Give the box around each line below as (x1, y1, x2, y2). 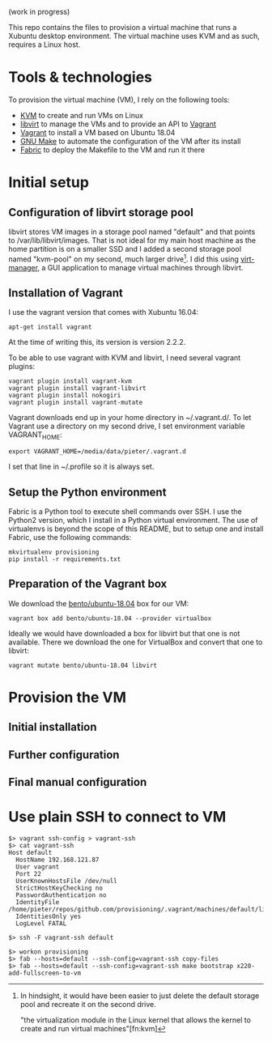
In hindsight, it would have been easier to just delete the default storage (19, 991, 260, 1001)
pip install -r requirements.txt (8, 555, 121, 563)
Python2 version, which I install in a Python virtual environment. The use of (8, 516, 258, 525)
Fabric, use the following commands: (8, 533, 132, 542)
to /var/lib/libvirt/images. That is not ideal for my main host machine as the (8, 235, 257, 245)
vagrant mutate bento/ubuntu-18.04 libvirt (8, 661, 158, 669)
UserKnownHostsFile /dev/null (15, 877, 117, 886)
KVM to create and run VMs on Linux (19, 110, 144, 120)
